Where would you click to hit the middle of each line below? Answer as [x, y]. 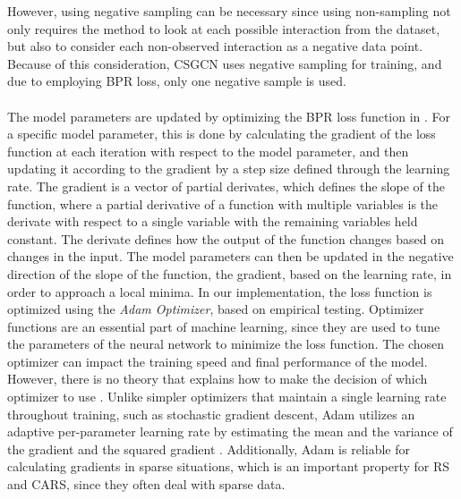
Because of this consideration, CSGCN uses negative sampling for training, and [225, 63]
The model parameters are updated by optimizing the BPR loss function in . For [229, 116]
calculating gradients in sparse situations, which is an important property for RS [229, 466]
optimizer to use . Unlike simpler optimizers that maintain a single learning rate [227, 397]
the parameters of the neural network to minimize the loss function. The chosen [226, 344]
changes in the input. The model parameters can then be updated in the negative [230, 256]
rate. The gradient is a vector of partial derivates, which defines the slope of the [226, 186]
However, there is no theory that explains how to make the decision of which [218, 379]
